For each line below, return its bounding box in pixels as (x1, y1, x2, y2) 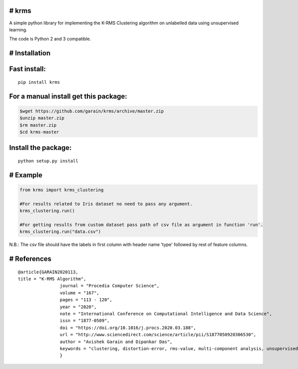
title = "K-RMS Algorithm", (18, 276, 86, 282)
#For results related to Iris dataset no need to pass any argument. (19, 201, 193, 207)
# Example (9, 171, 43, 179)
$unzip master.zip (19, 115, 65, 121)
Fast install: (9, 65, 46, 73)
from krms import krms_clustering (19, 187, 104, 193)
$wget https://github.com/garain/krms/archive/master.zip (19, 108, 164, 114)
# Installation (9, 49, 51, 57)
